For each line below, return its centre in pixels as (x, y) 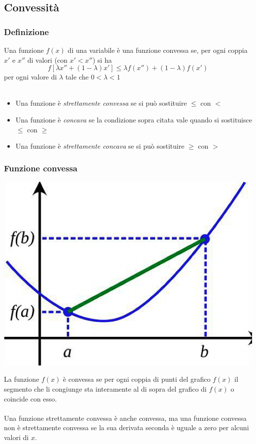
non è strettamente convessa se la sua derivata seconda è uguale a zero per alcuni (127, 427)
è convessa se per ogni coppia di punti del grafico (137, 379)
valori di (16, 437)
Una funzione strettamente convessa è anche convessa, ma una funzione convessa (125, 418)
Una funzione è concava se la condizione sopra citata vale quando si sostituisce (134, 119)
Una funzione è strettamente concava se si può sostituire (100, 146)
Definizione (27, 31)
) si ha (102, 60)
